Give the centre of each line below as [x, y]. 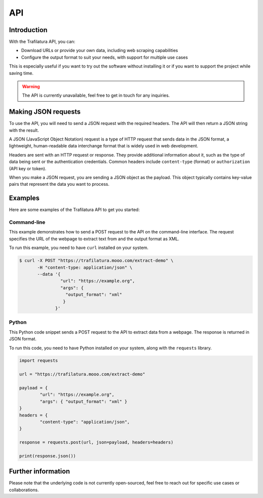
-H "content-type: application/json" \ [85, 267]
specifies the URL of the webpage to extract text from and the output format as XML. [94, 239]
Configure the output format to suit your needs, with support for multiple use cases [104, 57]
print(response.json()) [48, 456]
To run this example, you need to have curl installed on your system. [79, 248]
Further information [39, 471]
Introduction [28, 30]
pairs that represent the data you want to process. [59, 184]
